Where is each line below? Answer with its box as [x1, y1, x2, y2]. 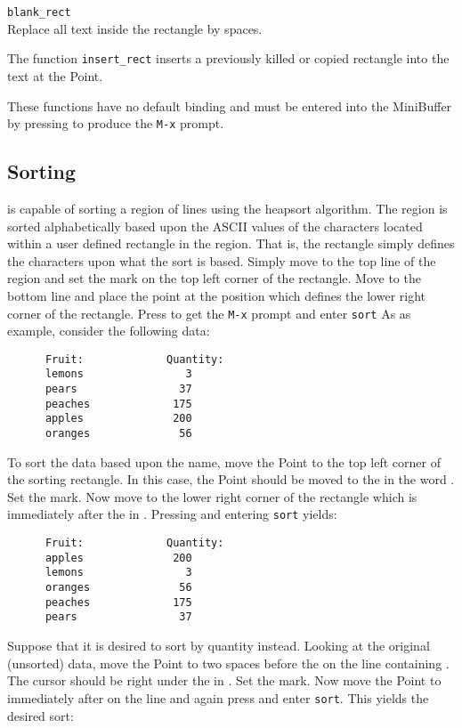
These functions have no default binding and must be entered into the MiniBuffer [7, 96, 452, 115]
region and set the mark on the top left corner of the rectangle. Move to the [7, 269, 421, 287]
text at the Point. [7, 66, 103, 85]
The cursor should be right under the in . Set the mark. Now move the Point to [7, 671, 442, 690]
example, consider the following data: [7, 321, 210, 340]
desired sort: [7, 706, 74, 724]
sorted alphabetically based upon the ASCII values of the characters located [7, 216, 423, 235]
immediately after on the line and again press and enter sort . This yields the [7, 688, 429, 707]
